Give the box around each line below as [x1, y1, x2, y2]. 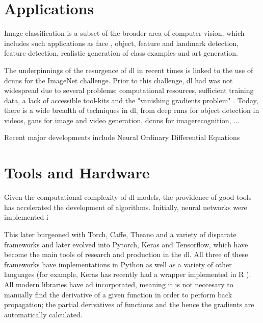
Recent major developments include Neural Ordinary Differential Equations [4, 132, 240, 143]
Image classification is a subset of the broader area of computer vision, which [4, 28, 245, 38]
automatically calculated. [4, 309, 83, 319]
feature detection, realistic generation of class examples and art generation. [4, 48, 238, 58]
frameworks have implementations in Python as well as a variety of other [4, 259, 232, 269]
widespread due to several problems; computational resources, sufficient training [4, 85, 254, 96]
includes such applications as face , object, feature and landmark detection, [4, 37, 239, 48]
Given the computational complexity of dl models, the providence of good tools [4, 192, 252, 202]
